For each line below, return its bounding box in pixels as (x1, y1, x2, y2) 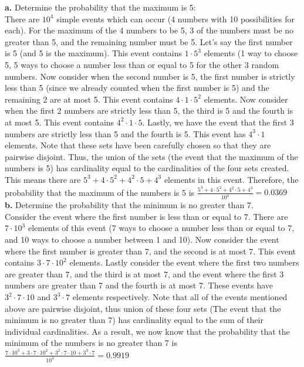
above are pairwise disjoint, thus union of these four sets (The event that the (5, 302, 281, 314)
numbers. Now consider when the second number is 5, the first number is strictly (5, 70, 295, 82)
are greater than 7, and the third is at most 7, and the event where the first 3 (5, 267, 284, 280)
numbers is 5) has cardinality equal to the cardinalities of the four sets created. (5, 162, 289, 174)
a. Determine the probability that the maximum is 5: (5, 1, 196, 13)
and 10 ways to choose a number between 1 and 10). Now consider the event (5, 233, 279, 246)
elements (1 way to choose (204, 47, 298, 59)
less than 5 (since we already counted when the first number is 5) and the (5, 81, 269, 94)
